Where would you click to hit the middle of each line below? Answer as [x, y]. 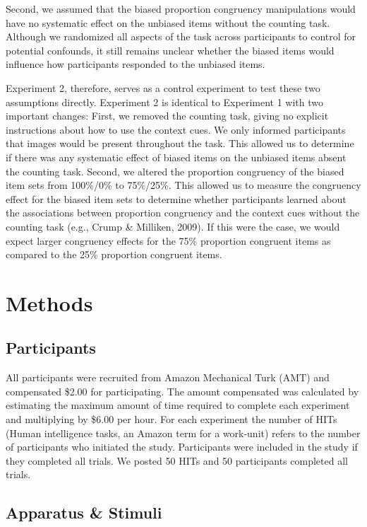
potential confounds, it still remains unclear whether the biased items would [170, 50]
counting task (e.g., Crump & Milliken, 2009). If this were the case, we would [173, 226]
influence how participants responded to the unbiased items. [136, 64]
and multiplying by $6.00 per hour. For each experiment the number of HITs [172, 419]
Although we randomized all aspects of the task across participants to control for [181, 36]
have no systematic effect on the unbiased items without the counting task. [168, 22]
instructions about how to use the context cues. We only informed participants [176, 129]
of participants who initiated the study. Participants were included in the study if [182, 447]
